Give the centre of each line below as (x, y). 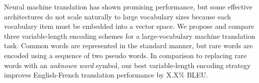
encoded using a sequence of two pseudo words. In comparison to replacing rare (126, 55)
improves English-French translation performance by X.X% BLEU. (106, 75)
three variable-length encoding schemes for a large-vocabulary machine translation (130, 36)
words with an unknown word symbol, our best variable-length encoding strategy (128, 65)
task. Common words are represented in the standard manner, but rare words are (129, 45)
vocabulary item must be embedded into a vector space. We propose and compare (129, 26)
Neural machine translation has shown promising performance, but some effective (128, 6)
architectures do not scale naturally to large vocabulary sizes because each (118, 16)
